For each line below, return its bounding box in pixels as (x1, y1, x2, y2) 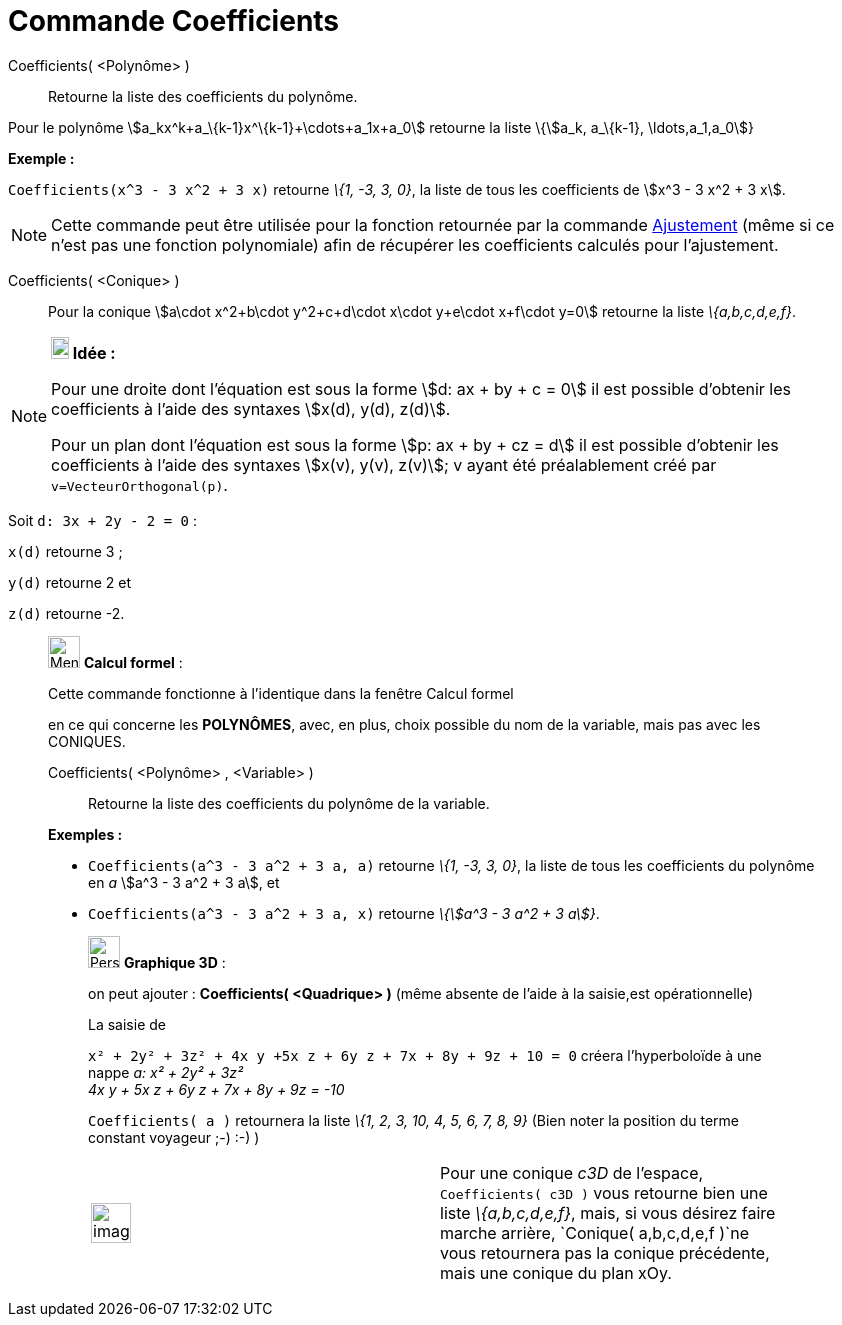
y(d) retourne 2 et (8, 573, 132, 591)
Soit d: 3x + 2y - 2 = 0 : (8, 511, 197, 529)
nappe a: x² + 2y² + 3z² (88, 1063, 244, 1081)
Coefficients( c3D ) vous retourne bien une (440, 1182, 768, 1203)
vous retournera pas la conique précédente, (440, 1242, 770, 1263)
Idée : (72, 342, 116, 363)
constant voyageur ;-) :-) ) (88, 1128, 260, 1146)
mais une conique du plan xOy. (440, 1262, 672, 1283)
